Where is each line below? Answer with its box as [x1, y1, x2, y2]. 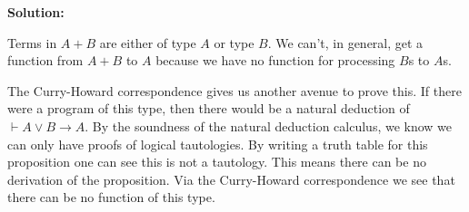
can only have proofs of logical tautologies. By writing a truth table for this [7, 134, 428, 153]
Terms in [7, 33, 57, 52]
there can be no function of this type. [7, 188, 215, 207]
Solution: [7, 3, 65, 21]
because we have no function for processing [155, 51, 395, 70]
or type [214, 33, 254, 52]
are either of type [99, 33, 196, 52]
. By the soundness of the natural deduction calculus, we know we [85, 116, 453, 135]
